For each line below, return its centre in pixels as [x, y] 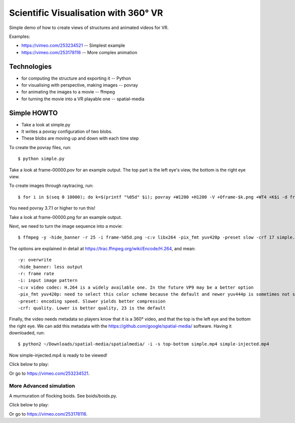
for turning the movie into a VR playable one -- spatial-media [83, 99]
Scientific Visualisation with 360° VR [86, 13]
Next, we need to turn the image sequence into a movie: [66, 226]
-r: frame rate [36, 273]
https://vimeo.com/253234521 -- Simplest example [73, 45]
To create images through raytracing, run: [51, 186]
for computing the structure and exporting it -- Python [76, 78]
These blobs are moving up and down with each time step [80, 138]
